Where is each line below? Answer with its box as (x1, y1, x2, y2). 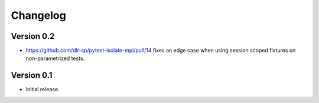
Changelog (11, 9, 66, 22)
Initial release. (25, 86, 60, 93)
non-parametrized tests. (25, 55, 85, 62)
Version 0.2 (11, 31, 55, 41)
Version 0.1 (11, 71, 53, 81)
